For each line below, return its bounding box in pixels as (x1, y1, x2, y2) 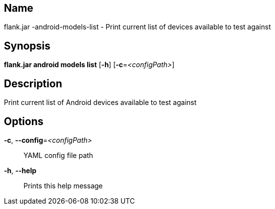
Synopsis (4, 39, 50, 52)
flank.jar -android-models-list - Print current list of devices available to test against (4, 23, 271, 31)
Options (4, 115, 44, 128)
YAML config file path (24, 151, 93, 159)
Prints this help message (24, 181, 103, 190)
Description (4, 77, 62, 90)
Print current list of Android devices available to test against (4, 98, 197, 107)
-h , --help (4, 166, 37, 175)
